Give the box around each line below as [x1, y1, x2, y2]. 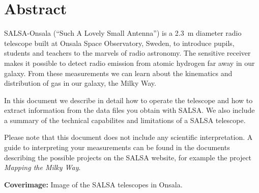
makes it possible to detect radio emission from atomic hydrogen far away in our [4, 57, 255, 68]
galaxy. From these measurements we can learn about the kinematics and [4, 67, 233, 78]
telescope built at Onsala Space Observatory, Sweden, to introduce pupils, [4, 37, 235, 48]
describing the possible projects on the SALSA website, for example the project [4, 152, 252, 162]
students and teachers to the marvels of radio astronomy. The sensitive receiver [4, 47, 251, 58]
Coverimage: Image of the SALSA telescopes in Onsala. [4, 179, 183, 189]
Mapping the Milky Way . [4, 162, 81, 173]
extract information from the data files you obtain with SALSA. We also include [4, 105, 255, 115]
